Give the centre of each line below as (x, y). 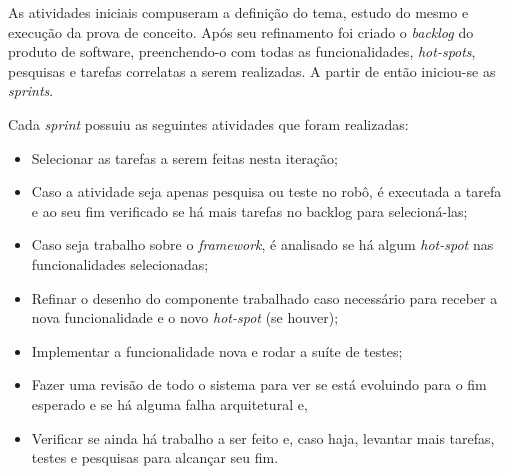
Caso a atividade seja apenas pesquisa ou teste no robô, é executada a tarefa (266, 191)
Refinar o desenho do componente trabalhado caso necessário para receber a (264, 297)
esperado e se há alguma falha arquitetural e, (169, 403)
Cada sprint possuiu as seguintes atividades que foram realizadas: (208, 123)
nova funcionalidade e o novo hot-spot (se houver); (185, 317)
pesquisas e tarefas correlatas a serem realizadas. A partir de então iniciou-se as (252, 70)
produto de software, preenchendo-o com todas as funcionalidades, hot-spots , (242, 51)
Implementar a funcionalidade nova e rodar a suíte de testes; (217, 350)
